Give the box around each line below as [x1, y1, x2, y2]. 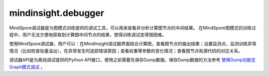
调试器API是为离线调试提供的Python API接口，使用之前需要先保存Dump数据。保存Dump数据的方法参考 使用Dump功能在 [9, 57, 256, 63]
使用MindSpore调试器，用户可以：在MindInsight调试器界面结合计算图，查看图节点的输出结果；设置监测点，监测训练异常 [9, 41, 257, 47]
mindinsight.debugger [9, 7, 105, 18]
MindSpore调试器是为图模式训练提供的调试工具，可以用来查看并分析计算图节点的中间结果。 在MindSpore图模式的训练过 [9, 25, 256, 31]
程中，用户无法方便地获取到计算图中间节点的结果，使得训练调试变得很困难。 [9, 31, 166, 37]
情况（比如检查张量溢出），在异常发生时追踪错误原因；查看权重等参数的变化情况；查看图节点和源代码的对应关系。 [9, 48, 243, 54]
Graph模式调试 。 [9, 64, 45, 70]
